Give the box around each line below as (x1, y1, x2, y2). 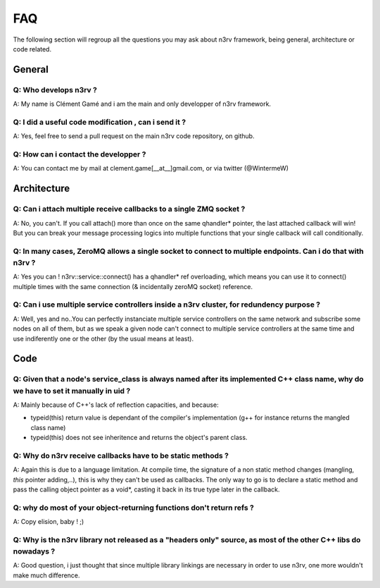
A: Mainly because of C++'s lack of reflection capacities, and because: (13, 400, 219, 409)
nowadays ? (13, 546, 56, 556)
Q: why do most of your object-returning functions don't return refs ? (13, 503, 255, 513)
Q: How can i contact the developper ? (13, 149, 146, 159)
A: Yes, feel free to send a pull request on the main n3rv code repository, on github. (13, 132, 255, 140)
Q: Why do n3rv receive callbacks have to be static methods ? (13, 451, 229, 460)
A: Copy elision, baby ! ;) (13, 517, 84, 526)
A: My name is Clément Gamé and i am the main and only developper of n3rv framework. (13, 99, 271, 109)
